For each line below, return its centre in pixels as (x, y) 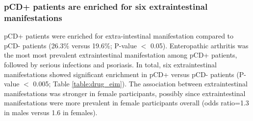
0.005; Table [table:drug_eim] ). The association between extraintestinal (140, 84)
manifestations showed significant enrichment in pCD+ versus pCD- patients (119, 74)
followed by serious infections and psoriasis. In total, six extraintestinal (110, 64)
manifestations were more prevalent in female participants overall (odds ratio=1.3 (126, 103)
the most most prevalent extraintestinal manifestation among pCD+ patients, (121, 55)
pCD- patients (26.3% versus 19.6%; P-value (70, 45)
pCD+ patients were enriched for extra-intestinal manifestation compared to (119, 36)
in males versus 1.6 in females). (51, 112)
